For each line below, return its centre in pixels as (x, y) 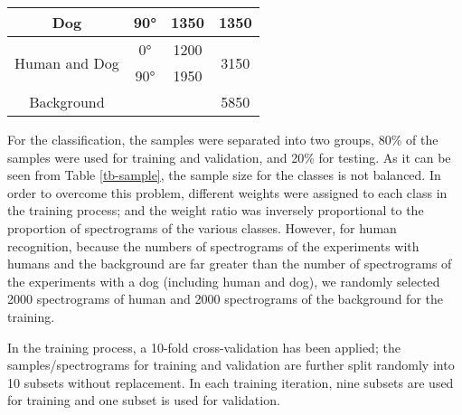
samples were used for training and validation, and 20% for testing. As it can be (229, 157)
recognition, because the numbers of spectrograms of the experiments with (213, 245)
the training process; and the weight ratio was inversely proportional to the (216, 210)
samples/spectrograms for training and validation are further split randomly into (231, 365)
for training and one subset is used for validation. (144, 400)
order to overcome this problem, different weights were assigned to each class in (227, 192)
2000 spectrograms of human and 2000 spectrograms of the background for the (225, 299)
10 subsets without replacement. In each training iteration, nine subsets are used (231, 382)
